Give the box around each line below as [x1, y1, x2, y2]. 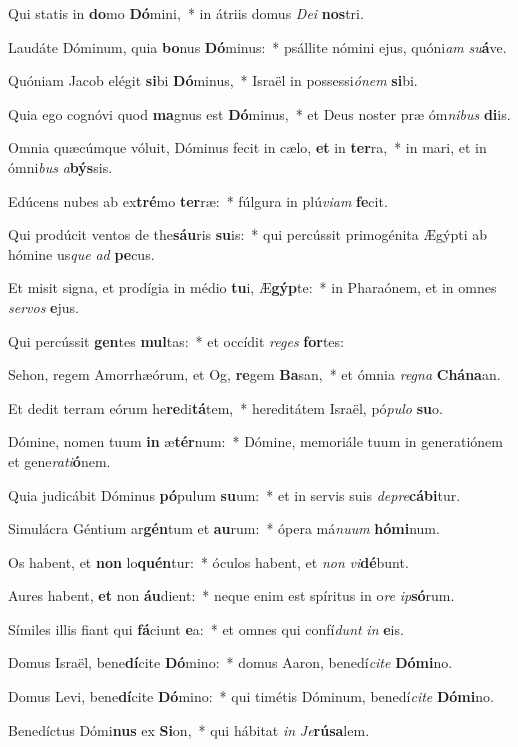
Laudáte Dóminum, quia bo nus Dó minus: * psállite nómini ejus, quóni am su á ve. [8, 36, 507, 57]
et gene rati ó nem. [8, 450, 111, 471]
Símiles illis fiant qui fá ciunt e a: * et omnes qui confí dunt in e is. [8, 618, 404, 639]
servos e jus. [8, 296, 79, 317]
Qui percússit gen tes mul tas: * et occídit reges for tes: [8, 330, 344, 351]
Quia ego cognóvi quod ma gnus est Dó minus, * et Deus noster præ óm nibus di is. [8, 103, 511, 124]
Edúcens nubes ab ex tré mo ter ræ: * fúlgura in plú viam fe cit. [8, 190, 388, 211]
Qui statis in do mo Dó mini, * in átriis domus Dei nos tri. [8, 3, 364, 23]
